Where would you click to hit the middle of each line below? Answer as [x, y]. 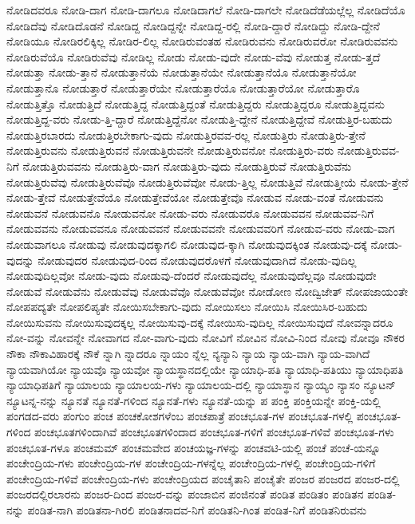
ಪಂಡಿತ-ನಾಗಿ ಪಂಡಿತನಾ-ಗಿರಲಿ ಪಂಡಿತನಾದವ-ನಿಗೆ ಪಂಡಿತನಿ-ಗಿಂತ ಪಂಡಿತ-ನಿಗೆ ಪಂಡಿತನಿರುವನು [197, 510]
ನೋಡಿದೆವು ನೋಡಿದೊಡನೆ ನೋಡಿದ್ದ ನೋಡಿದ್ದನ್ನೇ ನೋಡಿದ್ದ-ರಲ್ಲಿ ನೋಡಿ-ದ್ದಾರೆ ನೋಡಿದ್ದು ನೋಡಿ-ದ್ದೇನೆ [193, 25]
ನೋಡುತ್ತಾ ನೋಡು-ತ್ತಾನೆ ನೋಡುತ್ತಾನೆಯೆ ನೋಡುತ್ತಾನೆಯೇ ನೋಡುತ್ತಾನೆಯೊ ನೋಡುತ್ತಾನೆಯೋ [182, 72]
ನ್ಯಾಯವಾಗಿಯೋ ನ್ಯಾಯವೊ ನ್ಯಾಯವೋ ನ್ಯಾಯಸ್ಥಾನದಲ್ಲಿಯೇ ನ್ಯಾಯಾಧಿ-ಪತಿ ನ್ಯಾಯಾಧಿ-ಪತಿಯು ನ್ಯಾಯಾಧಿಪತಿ [205, 369]
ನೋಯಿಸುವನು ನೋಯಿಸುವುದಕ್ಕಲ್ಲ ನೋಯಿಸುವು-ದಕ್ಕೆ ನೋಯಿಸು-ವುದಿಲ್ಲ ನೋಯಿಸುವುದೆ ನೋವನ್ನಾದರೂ [200, 322]
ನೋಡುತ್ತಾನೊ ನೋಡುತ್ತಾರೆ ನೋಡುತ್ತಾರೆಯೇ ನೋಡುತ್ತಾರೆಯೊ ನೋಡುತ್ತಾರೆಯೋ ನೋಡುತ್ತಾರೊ [183, 87]
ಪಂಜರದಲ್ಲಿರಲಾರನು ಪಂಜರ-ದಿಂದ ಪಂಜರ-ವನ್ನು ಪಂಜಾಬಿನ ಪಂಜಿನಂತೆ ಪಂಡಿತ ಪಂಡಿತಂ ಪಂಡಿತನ [185, 494]
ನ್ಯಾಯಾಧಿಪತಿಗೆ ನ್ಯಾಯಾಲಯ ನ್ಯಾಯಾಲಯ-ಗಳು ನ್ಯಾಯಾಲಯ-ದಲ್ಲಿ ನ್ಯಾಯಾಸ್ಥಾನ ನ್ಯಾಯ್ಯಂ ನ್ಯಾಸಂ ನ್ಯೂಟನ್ [201, 385]
